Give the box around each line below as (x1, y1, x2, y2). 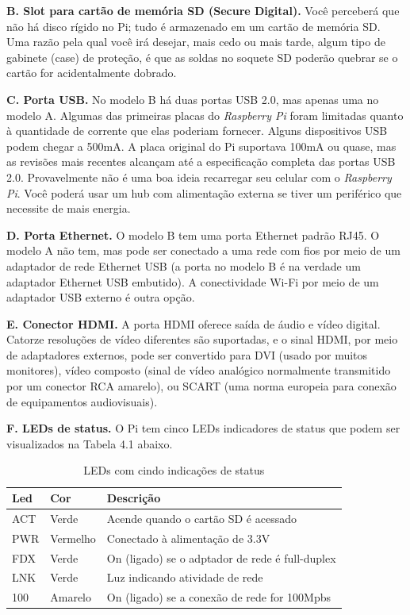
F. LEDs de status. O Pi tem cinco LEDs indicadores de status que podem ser (6, 420, 400, 436)
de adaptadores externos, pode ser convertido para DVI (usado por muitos (6, 346, 368, 363)
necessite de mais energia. (6, 200, 131, 217)
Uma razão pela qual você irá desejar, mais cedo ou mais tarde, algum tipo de (6, 33, 385, 50)
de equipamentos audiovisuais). (6, 393, 158, 409)
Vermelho (50, 529, 96, 546)
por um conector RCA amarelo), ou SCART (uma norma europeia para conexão (6, 378, 397, 394)
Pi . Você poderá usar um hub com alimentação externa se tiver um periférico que (6, 184, 402, 201)
